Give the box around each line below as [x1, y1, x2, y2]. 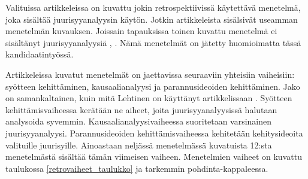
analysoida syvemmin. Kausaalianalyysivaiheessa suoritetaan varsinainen [5, 115, 272, 128]
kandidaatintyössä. [5, 48, 74, 60]
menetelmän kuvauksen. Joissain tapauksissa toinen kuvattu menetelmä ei [5, 25, 277, 37]
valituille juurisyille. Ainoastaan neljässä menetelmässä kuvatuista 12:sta [5, 138, 272, 151]
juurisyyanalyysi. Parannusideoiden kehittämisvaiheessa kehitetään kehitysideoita [5, 126, 303, 139]
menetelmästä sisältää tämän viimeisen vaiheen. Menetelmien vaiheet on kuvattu [5, 150, 302, 163]
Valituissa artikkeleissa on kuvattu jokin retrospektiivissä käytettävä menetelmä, [5, 1, 301, 13]
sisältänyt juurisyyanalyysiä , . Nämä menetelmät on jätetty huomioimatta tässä [5, 36, 301, 48]
